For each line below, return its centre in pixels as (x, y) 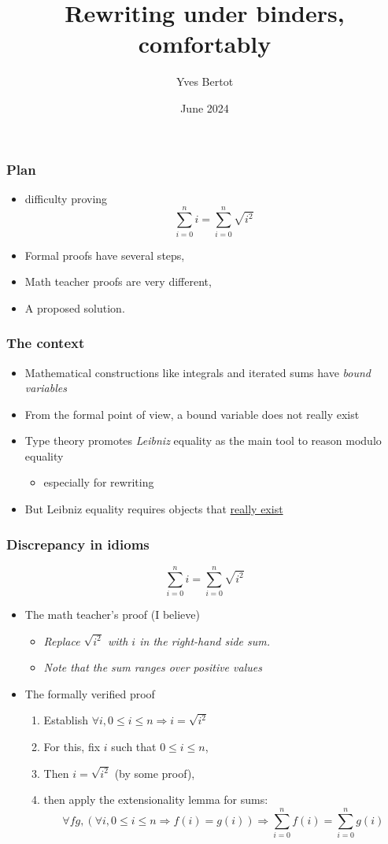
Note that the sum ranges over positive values (153, 667)
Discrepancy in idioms (78, 544)
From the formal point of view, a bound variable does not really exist (192, 414)
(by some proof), (155, 773)
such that (134, 746)
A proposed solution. (75, 307)
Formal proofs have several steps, (105, 255)
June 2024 (205, 107)
